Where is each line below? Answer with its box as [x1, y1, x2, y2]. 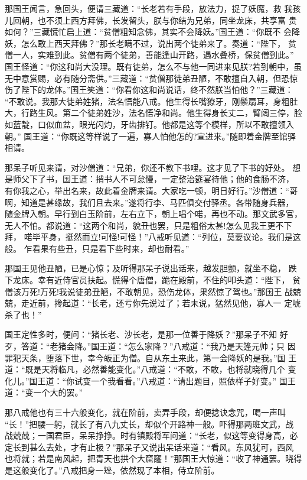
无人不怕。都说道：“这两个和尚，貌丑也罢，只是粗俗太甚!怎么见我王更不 [5, 219, 284, 231]
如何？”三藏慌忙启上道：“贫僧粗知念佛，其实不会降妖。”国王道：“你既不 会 [5, 25, 292, 38]
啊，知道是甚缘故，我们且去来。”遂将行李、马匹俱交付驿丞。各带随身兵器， [5, 196, 294, 208]
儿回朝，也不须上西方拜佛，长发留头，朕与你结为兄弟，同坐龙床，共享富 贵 [5, 14, 297, 26]
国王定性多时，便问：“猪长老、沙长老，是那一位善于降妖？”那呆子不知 [5, 328, 277, 340]
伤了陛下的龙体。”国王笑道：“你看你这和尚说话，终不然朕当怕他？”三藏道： [5, 83, 293, 96]
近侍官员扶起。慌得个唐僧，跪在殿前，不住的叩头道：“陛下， [54, 274, 290, 286]
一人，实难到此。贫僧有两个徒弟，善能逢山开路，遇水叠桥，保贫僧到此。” [12, 48, 294, 61]
